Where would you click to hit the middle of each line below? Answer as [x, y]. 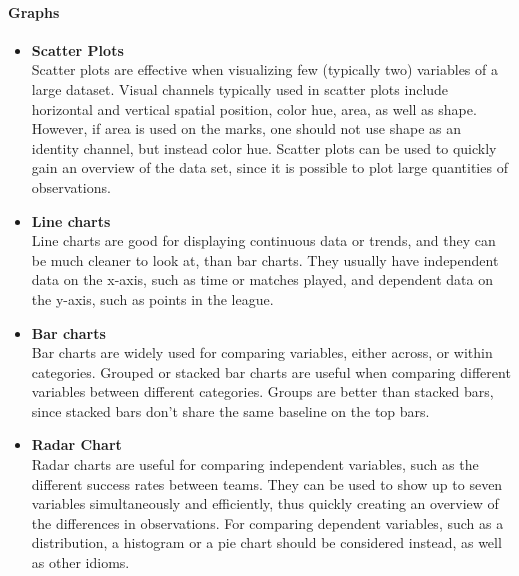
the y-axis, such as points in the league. [152, 298]
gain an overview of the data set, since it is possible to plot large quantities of [269, 167]
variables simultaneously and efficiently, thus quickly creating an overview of [265, 503]
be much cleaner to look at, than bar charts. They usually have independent [265, 259]
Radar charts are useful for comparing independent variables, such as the [255, 464]
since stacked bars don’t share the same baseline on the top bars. [230, 410]
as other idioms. [80, 562]
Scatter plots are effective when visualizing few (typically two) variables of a [264, 69]
